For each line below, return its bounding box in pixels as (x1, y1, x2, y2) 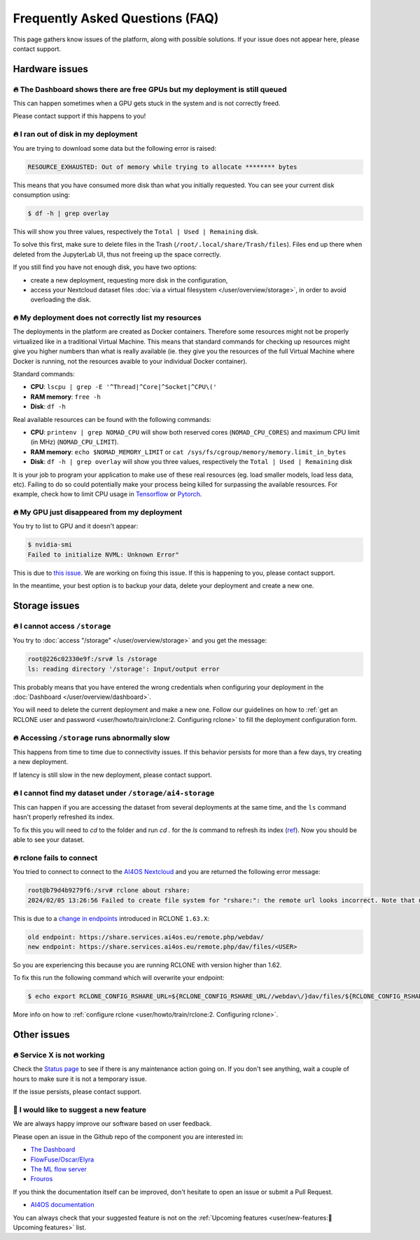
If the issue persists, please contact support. (13, 1087, 141, 1096)
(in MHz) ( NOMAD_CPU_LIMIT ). (30, 438, 119, 447)
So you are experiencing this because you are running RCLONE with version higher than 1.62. (13, 960, 282, 969)
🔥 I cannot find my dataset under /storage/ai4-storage (13, 788, 215, 798)
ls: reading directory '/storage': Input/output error (27, 665, 220, 673)
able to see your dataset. (13, 836, 85, 844)
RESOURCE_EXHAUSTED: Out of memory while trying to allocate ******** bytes (27, 163, 297, 171)
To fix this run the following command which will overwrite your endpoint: (13, 974, 225, 982)
